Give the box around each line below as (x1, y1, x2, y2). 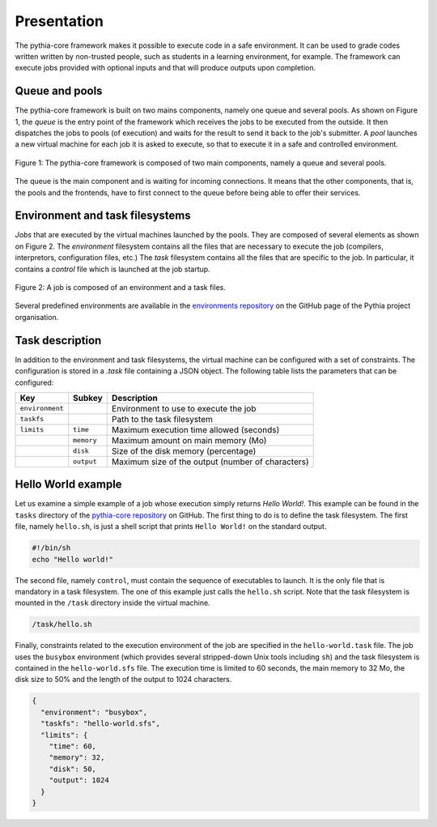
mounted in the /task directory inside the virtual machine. (15, 598, 210, 607)
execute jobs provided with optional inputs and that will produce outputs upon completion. (15, 63, 316, 73)
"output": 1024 (49, 776, 109, 785)
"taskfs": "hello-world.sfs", (40, 719, 161, 728)
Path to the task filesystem (112, 413, 214, 424)
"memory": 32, (49, 753, 105, 762)
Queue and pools (15, 84, 103, 98)
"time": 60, (49, 742, 97, 751)
